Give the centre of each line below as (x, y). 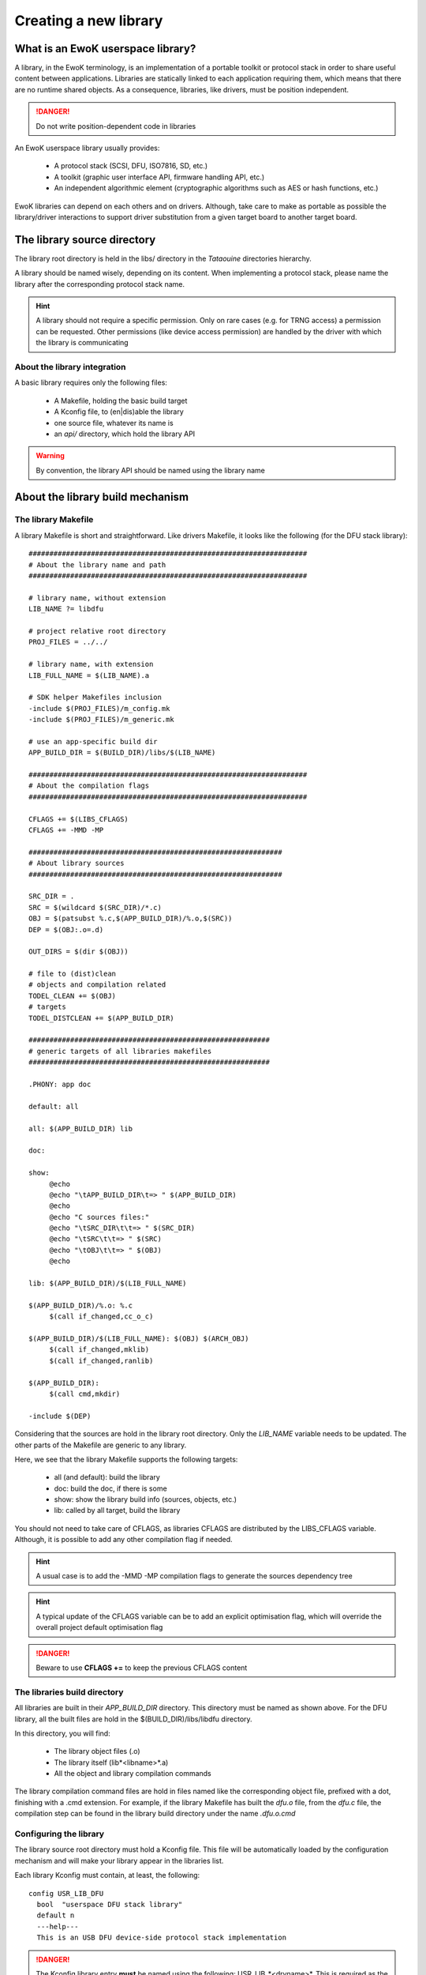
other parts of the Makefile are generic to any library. (101, 1445)
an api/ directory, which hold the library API (125, 434)
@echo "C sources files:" (99, 1217)
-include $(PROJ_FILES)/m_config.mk (99, 708)
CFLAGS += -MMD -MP (66, 830)
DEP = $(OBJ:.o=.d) (66, 929)
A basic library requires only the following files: (91, 382)
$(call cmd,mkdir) (85, 1394)
